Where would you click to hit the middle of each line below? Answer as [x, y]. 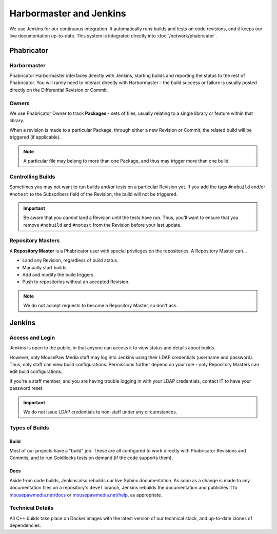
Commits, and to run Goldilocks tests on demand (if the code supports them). [91, 458]
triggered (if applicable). [35, 137]
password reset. [26, 388]
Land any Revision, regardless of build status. [71, 260]
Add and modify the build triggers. [58, 274]
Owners [20, 103]
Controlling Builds [32, 176]
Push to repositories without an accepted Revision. [76, 282]
